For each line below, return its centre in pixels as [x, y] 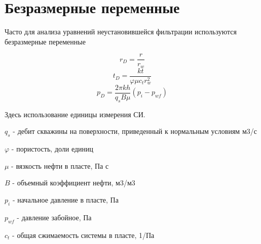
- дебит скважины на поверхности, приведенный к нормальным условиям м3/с [135, 131]
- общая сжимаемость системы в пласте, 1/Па [83, 235]
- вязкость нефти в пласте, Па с [60, 165]
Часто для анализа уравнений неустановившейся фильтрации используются [121, 32]
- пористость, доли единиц [52, 149]
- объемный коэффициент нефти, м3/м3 [74, 183]
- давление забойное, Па [54, 217]
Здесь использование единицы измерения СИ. [75, 114]
